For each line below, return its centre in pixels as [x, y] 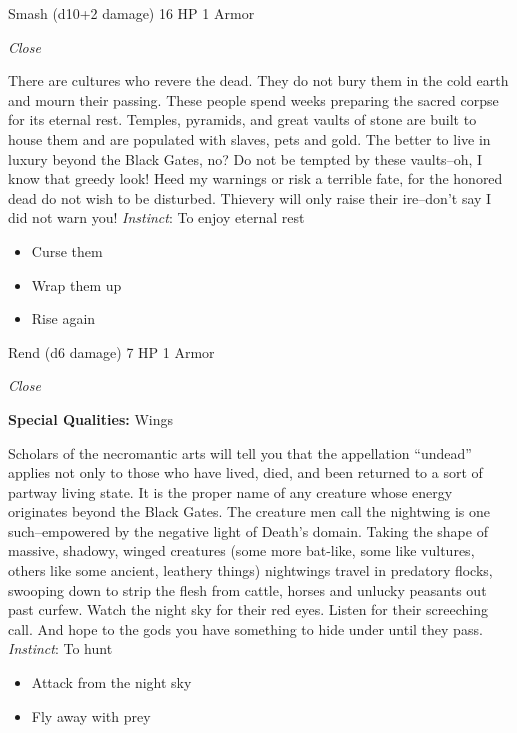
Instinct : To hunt [60, 648]
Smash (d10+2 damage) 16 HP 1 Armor [131, 13]
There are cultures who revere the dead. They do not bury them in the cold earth [258, 80]
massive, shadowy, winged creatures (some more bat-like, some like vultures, [241, 550]
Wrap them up [76, 284]
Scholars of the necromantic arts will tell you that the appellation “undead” [240, 452]
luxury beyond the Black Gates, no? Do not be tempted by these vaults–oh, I [245, 158]
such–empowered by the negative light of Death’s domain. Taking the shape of [248, 530]
